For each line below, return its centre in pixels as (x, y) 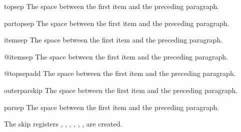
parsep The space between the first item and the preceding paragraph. (112, 107)
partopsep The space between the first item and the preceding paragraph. (117, 23)
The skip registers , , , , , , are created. (63, 124)
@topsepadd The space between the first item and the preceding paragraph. (120, 73)
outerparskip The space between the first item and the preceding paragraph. (121, 90)
